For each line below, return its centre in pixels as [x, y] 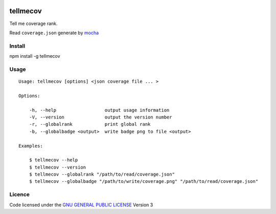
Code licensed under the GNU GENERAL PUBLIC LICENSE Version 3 [81, 205]
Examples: [31, 146]
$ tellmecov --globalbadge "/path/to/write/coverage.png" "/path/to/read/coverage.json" [144, 182]
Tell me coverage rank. [34, 23]
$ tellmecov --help [53, 160]
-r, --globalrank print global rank [90, 124]
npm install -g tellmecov [35, 56]
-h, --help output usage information [99, 110]
